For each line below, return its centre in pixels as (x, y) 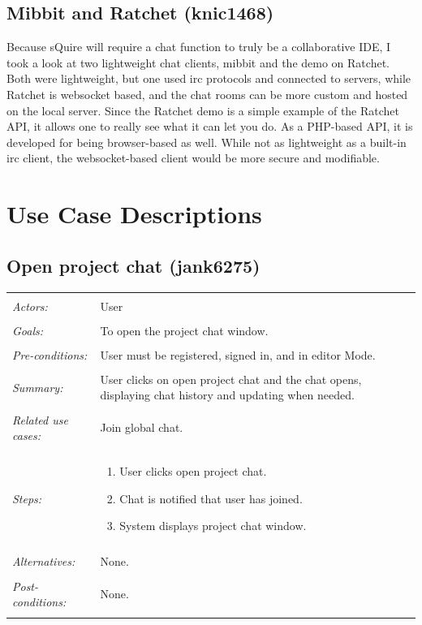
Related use (40, 419)
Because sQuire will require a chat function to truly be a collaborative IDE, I (199, 47)
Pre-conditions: (50, 354)
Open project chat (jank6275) (133, 265)
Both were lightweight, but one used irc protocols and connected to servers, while (209, 78)
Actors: (30, 306)
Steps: (27, 498)
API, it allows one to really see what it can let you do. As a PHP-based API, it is (210, 126)
